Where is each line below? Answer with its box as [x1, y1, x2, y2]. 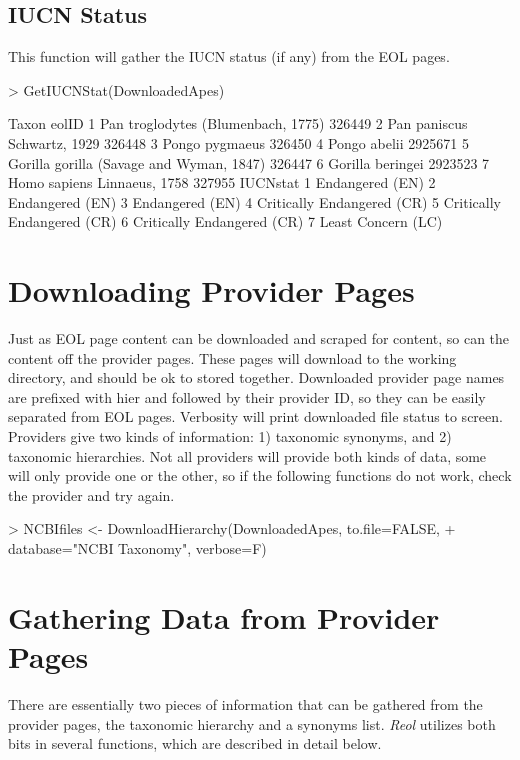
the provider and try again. [8, 484, 175, 505]
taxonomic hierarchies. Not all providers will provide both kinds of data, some [8, 445, 487, 466]
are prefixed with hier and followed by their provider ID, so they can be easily [8, 386, 486, 407]
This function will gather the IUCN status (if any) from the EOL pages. [8, 46, 450, 67]
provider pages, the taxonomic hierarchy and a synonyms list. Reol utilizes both [8, 713, 496, 734]
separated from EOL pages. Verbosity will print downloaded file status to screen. [8, 406, 503, 427]
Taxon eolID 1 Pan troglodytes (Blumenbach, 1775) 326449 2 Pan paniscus [8, 113, 468, 134]
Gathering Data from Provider [8, 596, 440, 637]
